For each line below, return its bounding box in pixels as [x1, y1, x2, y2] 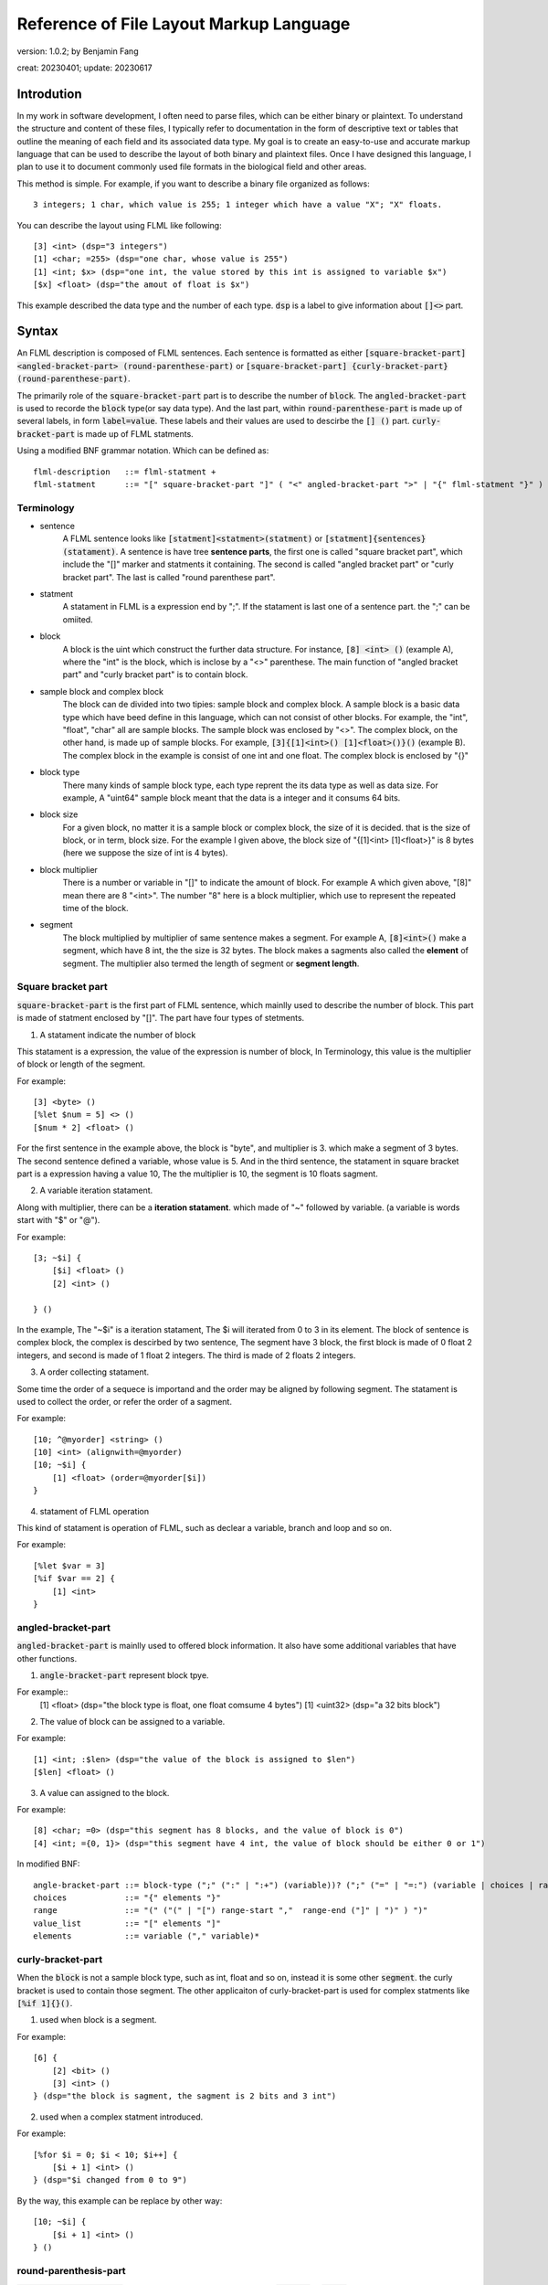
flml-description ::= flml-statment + [33, 466, 216, 477]
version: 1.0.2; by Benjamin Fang [16, 46, 139, 57]
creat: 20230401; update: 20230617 [16, 62, 153, 73]
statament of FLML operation [39, 1505, 150, 1516]
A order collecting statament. [39, 1366, 150, 1377]
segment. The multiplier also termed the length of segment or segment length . [62, 958, 360, 969]
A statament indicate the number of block [39, 1029, 196, 1040]
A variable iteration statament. [39, 1185, 153, 1196]
